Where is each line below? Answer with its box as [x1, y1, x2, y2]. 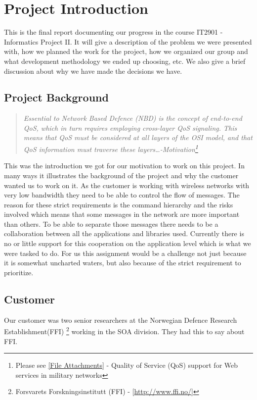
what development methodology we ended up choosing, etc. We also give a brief [4, 55, 246, 66]
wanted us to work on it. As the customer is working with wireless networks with [4, 180, 250, 190]
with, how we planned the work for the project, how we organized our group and [4, 46, 248, 56]
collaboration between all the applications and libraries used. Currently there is [4, 228, 244, 239]
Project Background [4, 90, 109, 105]
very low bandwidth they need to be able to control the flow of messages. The [4, 190, 240, 200]
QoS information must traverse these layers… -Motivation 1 [23, 143, 198, 154]
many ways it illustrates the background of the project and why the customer [4, 170, 239, 180]
